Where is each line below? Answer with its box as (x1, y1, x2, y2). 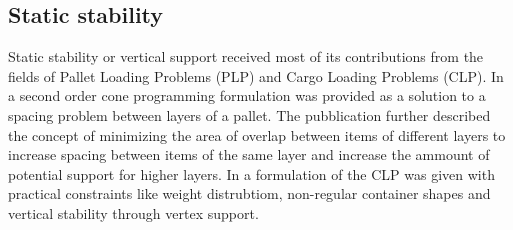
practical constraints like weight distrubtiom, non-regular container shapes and (8, 183, 491, 204)
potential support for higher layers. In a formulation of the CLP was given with (8, 163, 495, 184)
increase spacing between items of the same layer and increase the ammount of (8, 144, 490, 165)
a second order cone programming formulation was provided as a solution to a (8, 85, 486, 106)
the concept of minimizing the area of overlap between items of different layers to (8, 124, 506, 145)
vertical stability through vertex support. (8, 202, 259, 223)
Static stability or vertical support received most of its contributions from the (8, 46, 484, 67)
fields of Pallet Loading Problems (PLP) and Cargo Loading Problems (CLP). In (8, 65, 504, 86)
